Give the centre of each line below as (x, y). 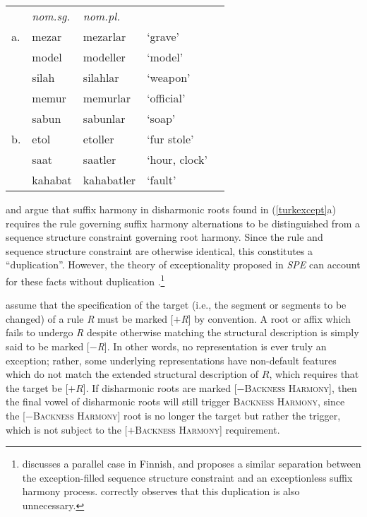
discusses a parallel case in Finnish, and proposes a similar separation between (192, 464)
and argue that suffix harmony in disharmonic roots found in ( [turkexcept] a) (171, 209)
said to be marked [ (48, 346)
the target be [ (37, 387)
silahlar (101, 77)
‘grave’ (163, 36)
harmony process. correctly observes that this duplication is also (161, 491)
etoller (98, 139)
